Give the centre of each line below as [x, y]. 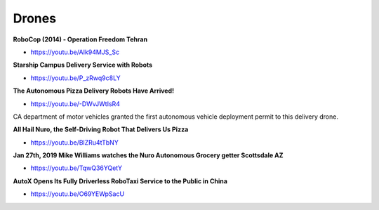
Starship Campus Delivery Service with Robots [83, 65]
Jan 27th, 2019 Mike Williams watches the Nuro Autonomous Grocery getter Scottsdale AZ [148, 155]
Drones [34, 18]
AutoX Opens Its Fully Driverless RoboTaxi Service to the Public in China [120, 181]
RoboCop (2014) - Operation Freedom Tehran [80, 39]
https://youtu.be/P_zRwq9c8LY [75, 78]
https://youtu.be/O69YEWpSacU [78, 194]
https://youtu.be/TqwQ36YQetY [77, 168]
